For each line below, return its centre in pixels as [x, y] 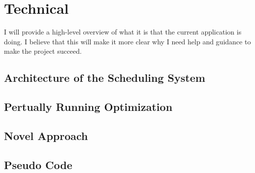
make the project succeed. [43, 51]
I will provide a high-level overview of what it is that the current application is [123, 32]
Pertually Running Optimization [88, 107]
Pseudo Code [38, 164]
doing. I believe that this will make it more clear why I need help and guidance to [127, 41]
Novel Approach [46, 135]
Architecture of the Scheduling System [105, 78]
